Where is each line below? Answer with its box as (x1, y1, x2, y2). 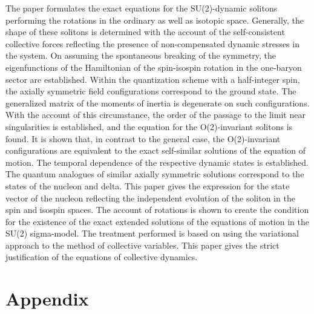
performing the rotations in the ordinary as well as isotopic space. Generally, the (5, 13, 304, 26)
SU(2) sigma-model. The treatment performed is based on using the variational (5, 227, 299, 240)
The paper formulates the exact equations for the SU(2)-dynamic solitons (5, 2, 278, 14)
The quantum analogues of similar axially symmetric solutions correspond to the (5, 168, 304, 180)
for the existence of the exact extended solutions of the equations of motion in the (5, 215, 309, 227)
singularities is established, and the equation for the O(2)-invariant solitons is (5, 120, 293, 132)
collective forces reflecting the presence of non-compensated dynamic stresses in (5, 37, 299, 50)
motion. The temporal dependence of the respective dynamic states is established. (5, 155, 309, 168)
